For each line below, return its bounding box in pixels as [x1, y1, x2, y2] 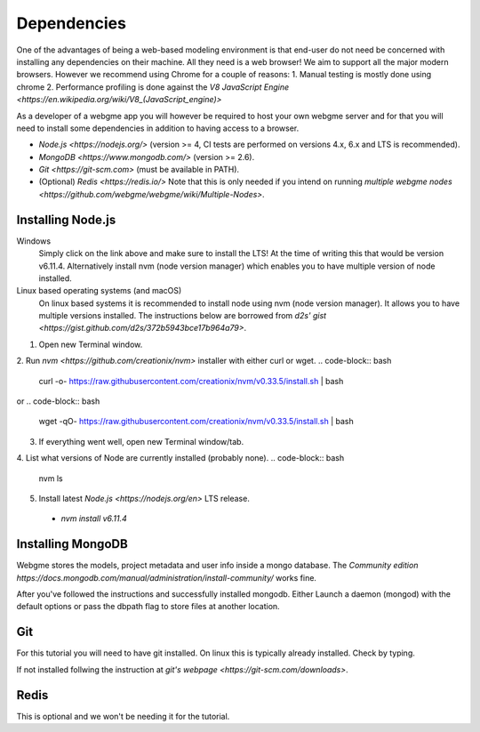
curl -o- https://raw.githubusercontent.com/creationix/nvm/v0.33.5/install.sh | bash [38, 375, 344, 386]
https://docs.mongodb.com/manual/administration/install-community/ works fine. [16, 572, 317, 583]
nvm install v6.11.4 [60, 513, 128, 524]
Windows [16, 236, 52, 246]
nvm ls [38, 472, 63, 484]
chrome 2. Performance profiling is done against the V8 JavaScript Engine [16, 81, 290, 93]
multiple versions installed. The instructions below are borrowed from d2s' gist [38, 310, 327, 321]
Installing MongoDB [16, 536, 128, 551]
